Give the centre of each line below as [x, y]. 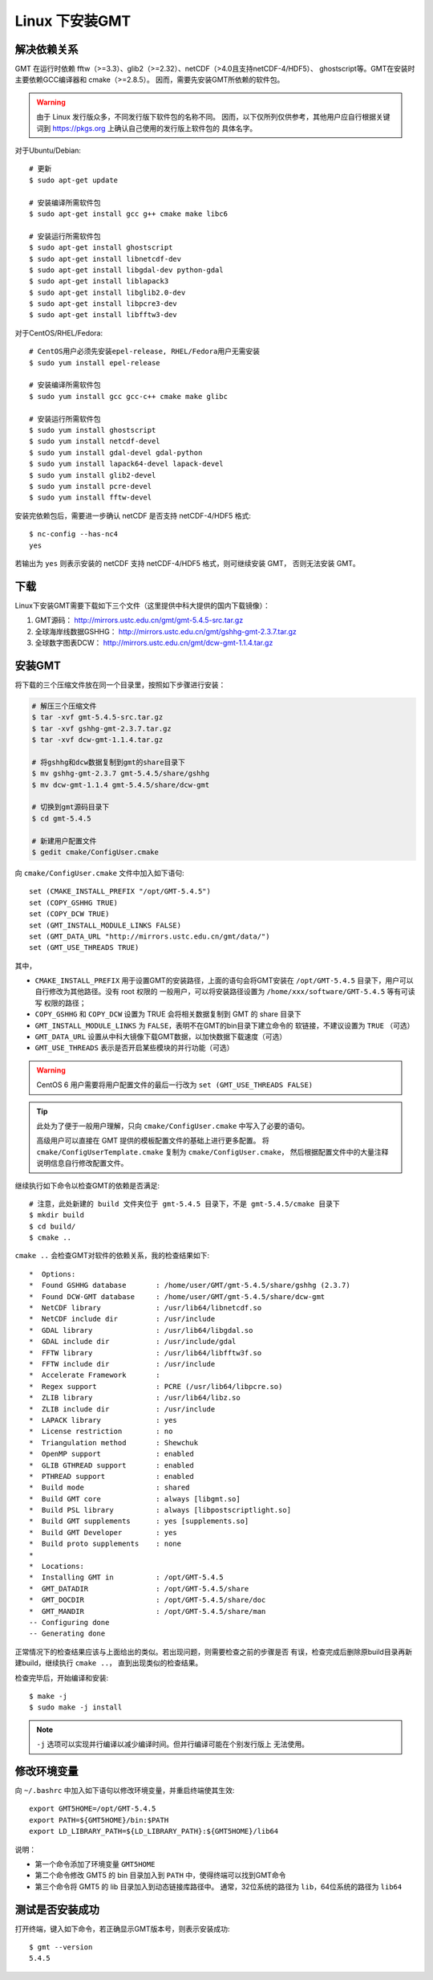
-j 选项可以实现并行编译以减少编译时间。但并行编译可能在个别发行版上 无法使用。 [172, 1744]
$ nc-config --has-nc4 [74, 534]
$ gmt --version [61, 1947]
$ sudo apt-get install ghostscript [101, 248]
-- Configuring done [69, 1622]
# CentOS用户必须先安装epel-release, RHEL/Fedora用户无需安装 [145, 352]
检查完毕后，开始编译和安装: [62, 1677]
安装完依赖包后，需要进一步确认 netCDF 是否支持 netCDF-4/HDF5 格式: [133, 515]
